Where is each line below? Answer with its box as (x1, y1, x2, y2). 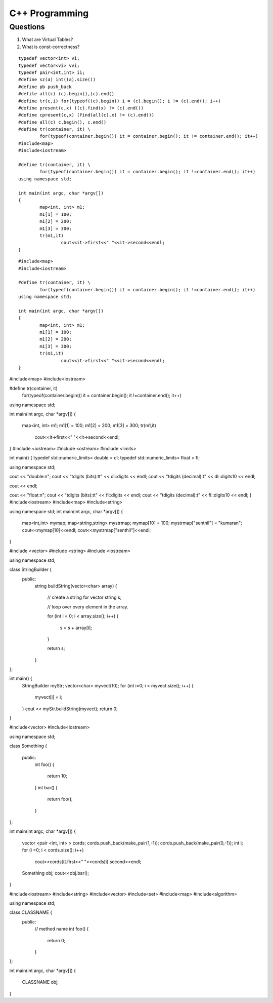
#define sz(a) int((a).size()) (18, 76, 96, 83)
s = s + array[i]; (60, 625, 93, 631)
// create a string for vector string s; (47, 594, 122, 600)
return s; (47, 645, 65, 651)
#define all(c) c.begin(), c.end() (18, 119, 107, 125)
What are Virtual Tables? (22, 36, 73, 43)
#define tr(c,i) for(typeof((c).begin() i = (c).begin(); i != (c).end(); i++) (18, 98, 221, 104)
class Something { (9, 743, 48, 749)
